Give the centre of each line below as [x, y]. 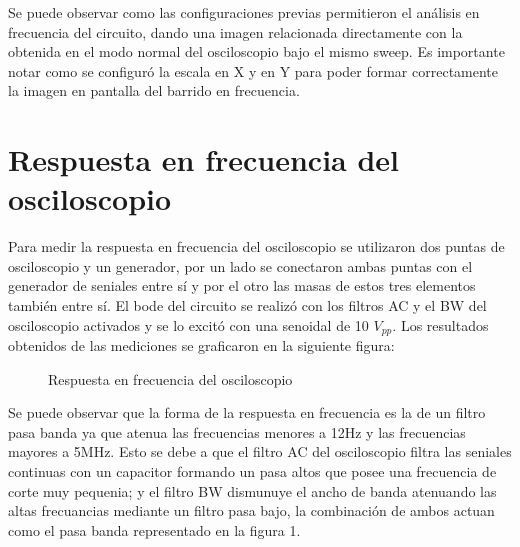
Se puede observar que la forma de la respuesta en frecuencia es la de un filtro [247, 412]
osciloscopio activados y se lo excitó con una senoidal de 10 [188, 324]
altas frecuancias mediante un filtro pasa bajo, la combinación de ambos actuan [251, 510]
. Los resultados [440, 324]
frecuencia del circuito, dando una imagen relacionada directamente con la [235, 31]
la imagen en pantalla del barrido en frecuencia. [154, 90]
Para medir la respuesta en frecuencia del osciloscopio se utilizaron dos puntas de [256, 246]
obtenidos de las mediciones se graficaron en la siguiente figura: [201, 345]
